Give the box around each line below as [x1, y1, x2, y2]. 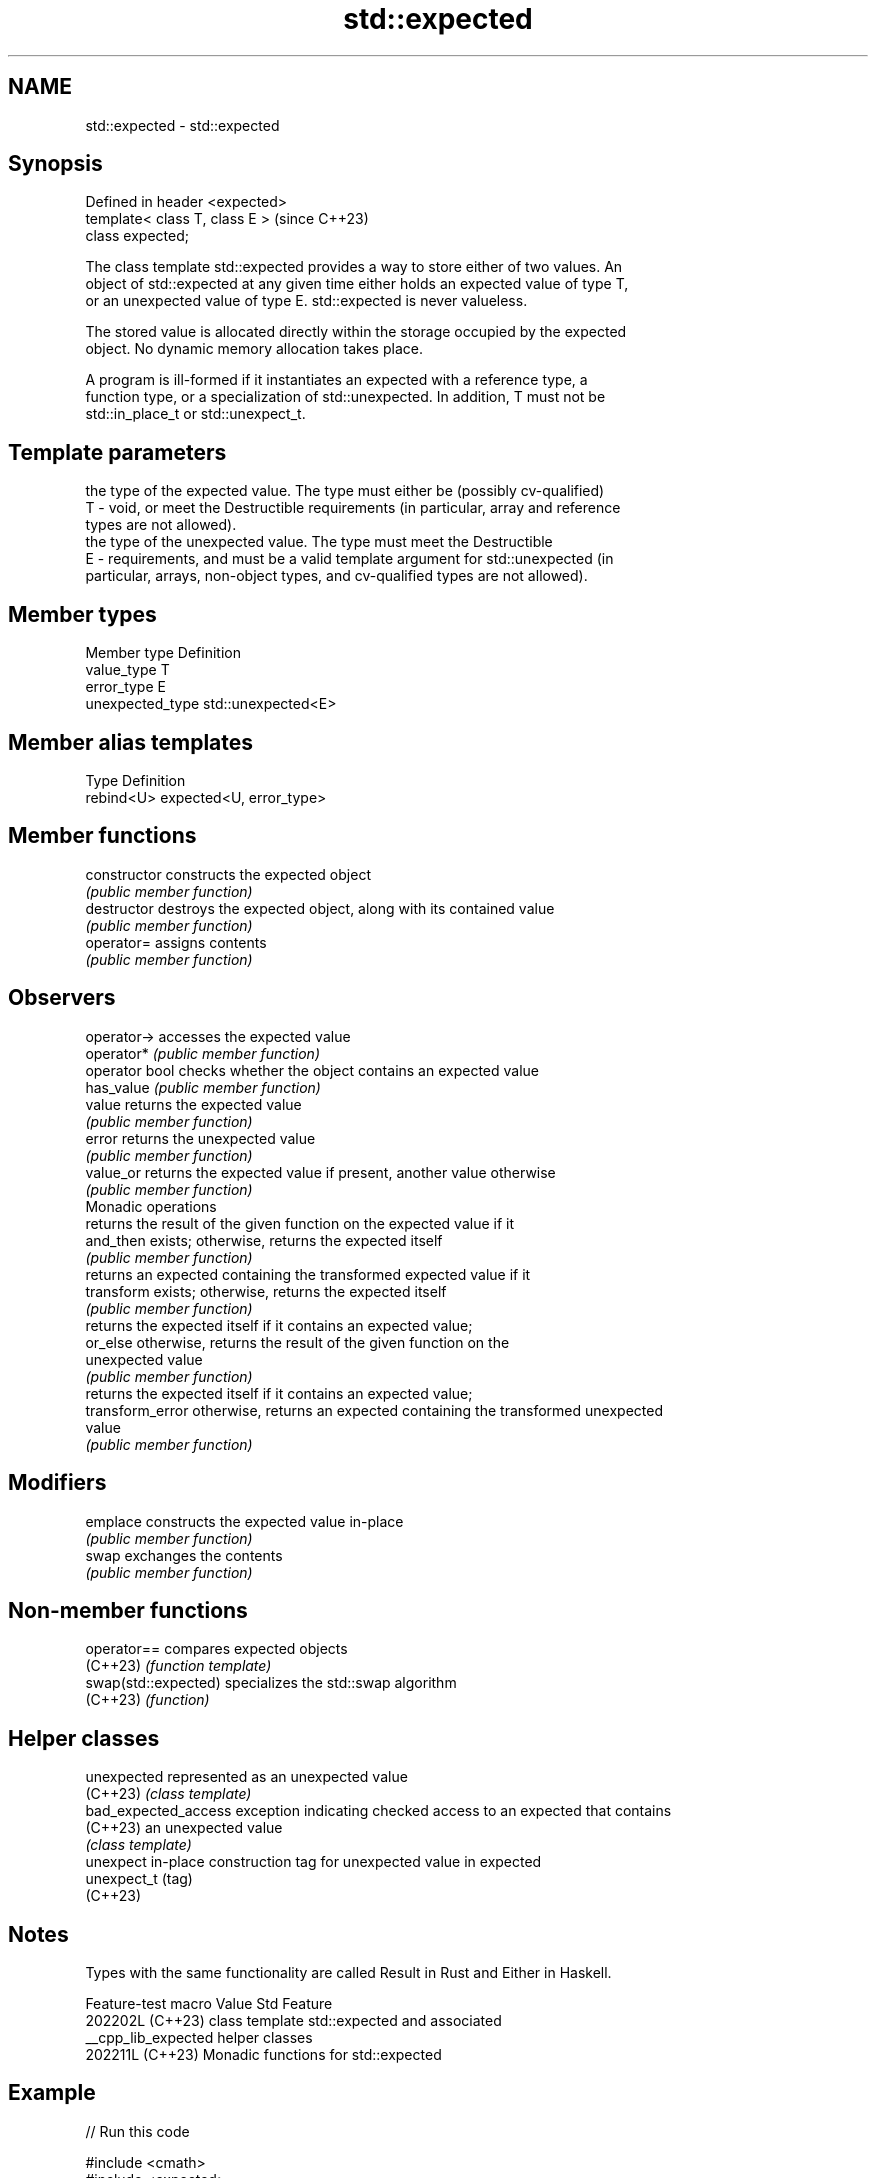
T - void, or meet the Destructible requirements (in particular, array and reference [85, 499, 621, 517]
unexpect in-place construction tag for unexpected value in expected [85, 1853, 542, 1871]
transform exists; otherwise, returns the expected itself [85, 1282, 447, 1300]
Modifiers [8, 1470, 107, 1496]
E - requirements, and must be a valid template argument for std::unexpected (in [85, 550, 614, 568]
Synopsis [8, 151, 103, 177]
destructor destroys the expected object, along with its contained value [85, 899, 555, 917]
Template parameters [8, 439, 227, 465]
